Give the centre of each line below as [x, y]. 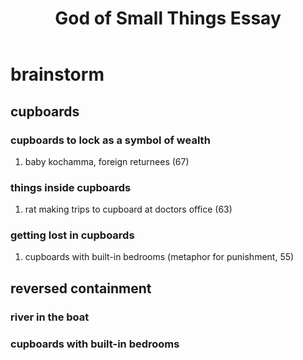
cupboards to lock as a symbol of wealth [110, 140]
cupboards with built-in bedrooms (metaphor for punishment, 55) [159, 257]
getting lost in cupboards [72, 235]
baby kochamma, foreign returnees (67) [107, 161]
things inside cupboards [71, 187]
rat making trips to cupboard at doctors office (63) [128, 209]
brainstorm [57, 74]
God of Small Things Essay [168, 18]
